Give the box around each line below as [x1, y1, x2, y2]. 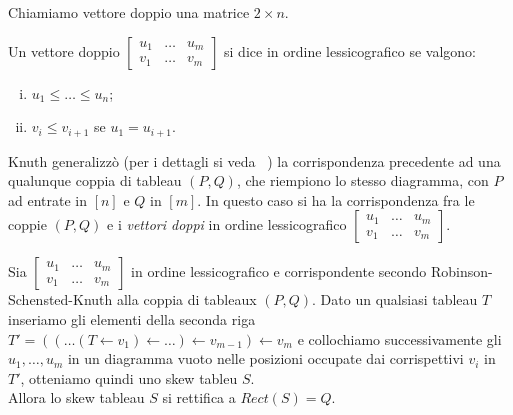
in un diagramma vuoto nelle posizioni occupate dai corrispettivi [67, 348, 464, 369]
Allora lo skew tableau [8, 387, 145, 408]
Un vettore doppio [8, 40, 120, 61]
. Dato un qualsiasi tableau [312, 289, 478, 310]
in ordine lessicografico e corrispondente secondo [131, 261, 427, 282]
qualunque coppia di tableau [8, 170, 182, 191]
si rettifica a [162, 387, 236, 408]
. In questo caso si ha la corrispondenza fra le [197, 189, 475, 210]
